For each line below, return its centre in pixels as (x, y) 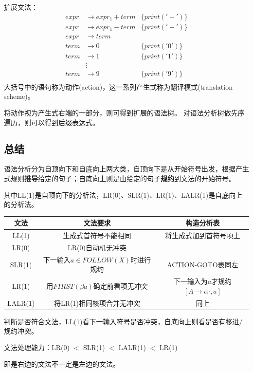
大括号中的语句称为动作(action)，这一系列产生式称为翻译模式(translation (118, 86)
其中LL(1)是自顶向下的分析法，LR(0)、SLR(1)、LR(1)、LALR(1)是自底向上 (123, 195)
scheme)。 (19, 96)
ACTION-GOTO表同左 (203, 264)
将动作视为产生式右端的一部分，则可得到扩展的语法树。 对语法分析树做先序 (124, 113)
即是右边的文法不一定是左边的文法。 (62, 363)
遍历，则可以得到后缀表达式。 (52, 122)
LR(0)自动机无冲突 (97, 247)
